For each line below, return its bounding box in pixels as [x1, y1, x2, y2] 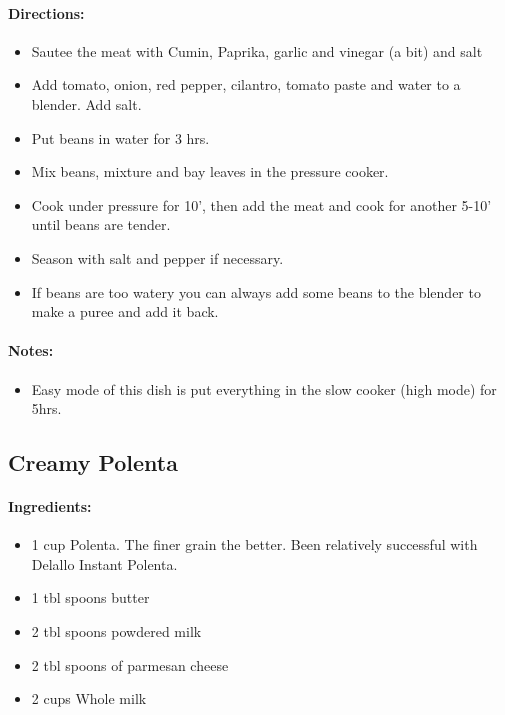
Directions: [8, 2, 85, 23]
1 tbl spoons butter [31, 587, 150, 608]
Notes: [8, 340, 54, 361]
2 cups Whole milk [31, 688, 147, 709]
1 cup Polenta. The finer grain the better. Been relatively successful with [31, 534, 478, 555]
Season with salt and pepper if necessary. [31, 247, 284, 268]
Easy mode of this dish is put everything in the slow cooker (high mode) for [31, 378, 497, 399]
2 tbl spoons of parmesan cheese [31, 654, 229, 675]
